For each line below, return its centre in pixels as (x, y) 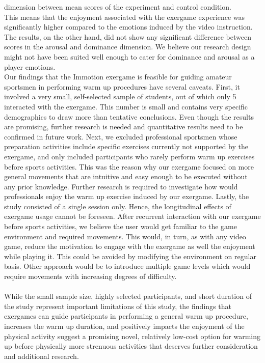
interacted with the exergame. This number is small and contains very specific (126, 106)
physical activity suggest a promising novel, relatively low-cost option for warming (132, 336)
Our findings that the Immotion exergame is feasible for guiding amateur (118, 77)
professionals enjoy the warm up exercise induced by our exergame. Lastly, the (127, 196)
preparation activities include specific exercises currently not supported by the (126, 146)
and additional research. (42, 356)
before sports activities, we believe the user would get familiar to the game (121, 226)
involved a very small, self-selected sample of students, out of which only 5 (120, 96)
